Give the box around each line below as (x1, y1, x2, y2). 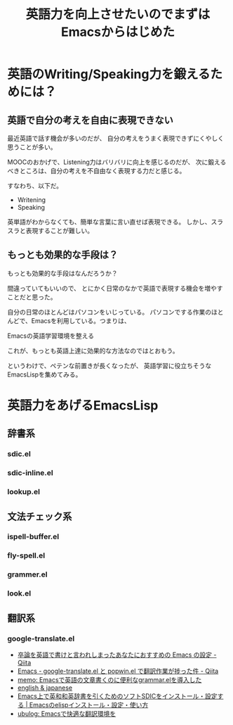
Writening (17, 196, 46, 204)
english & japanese (17, 683, 72, 692)
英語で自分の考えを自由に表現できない (7, 114, 173, 126)
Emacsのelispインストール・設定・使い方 (29, 700, 149, 709)
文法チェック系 (7, 510, 72, 522)
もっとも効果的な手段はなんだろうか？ (7, 269, 118, 277)
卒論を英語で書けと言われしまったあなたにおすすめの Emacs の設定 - (17, 650, 217, 659)
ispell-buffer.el (7, 532, 60, 542)
